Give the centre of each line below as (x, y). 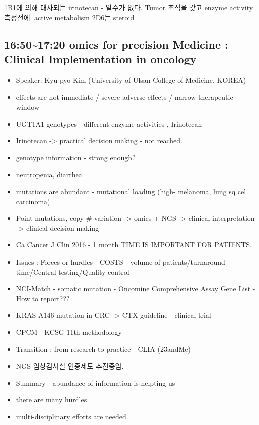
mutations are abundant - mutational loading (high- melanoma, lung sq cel (131, 191)
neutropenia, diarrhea (49, 174)
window (28, 106)
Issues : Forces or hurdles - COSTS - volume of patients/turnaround (120, 261)
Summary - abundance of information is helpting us (95, 382)
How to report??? (43, 298)
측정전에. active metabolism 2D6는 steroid (69, 17)
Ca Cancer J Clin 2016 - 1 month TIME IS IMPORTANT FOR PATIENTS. (134, 245)
